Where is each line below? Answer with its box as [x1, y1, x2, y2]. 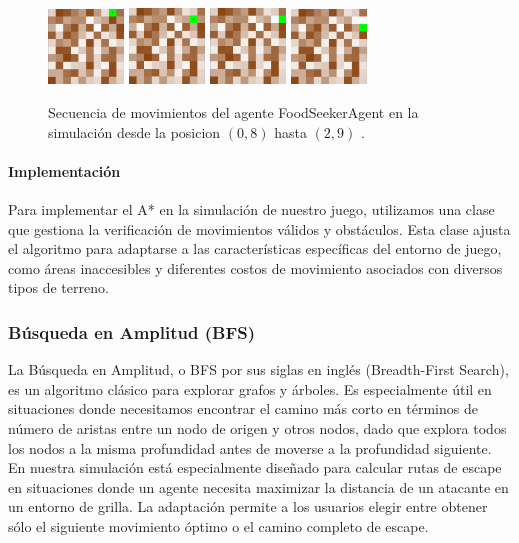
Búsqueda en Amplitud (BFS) [8, 319, 256, 344]
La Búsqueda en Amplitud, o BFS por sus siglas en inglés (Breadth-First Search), [8, 359, 509, 380]
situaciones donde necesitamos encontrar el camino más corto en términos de [8, 398, 478, 419]
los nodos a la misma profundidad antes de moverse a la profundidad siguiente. [8, 437, 492, 458]
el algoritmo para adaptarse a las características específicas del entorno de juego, [8, 238, 502, 259]
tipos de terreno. [8, 277, 109, 298]
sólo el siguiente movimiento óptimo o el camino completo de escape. [8, 515, 429, 536]
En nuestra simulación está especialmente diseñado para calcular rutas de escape [8, 457, 502, 478]
